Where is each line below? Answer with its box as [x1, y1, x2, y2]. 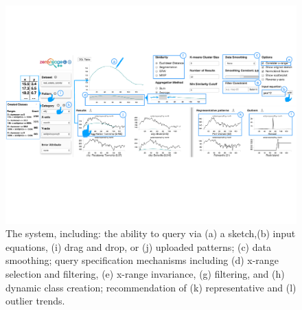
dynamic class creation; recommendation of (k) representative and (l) [5, 280, 297, 294]
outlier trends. [5, 294, 65, 308]
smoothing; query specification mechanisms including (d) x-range [5, 253, 279, 267]
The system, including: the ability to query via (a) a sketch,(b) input [5, 226, 296, 241]
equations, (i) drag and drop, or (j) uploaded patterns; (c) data [5, 239, 271, 254]
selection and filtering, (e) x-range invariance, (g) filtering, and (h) [5, 266, 285, 280]
